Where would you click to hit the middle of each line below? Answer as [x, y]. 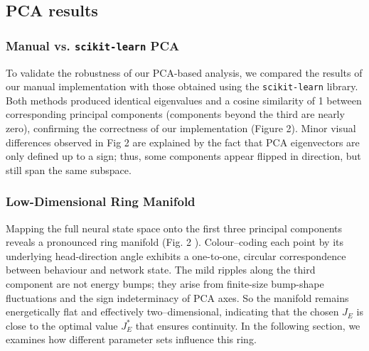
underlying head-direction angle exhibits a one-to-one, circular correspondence [176, 255]
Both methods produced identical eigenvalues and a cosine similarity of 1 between [184, 100]
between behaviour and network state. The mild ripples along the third [161, 270]
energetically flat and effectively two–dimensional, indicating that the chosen [172, 312]
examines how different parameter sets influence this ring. [131, 339]
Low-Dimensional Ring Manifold [101, 201]
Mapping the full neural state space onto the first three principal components [174, 228]
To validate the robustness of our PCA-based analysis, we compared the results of [184, 72]
